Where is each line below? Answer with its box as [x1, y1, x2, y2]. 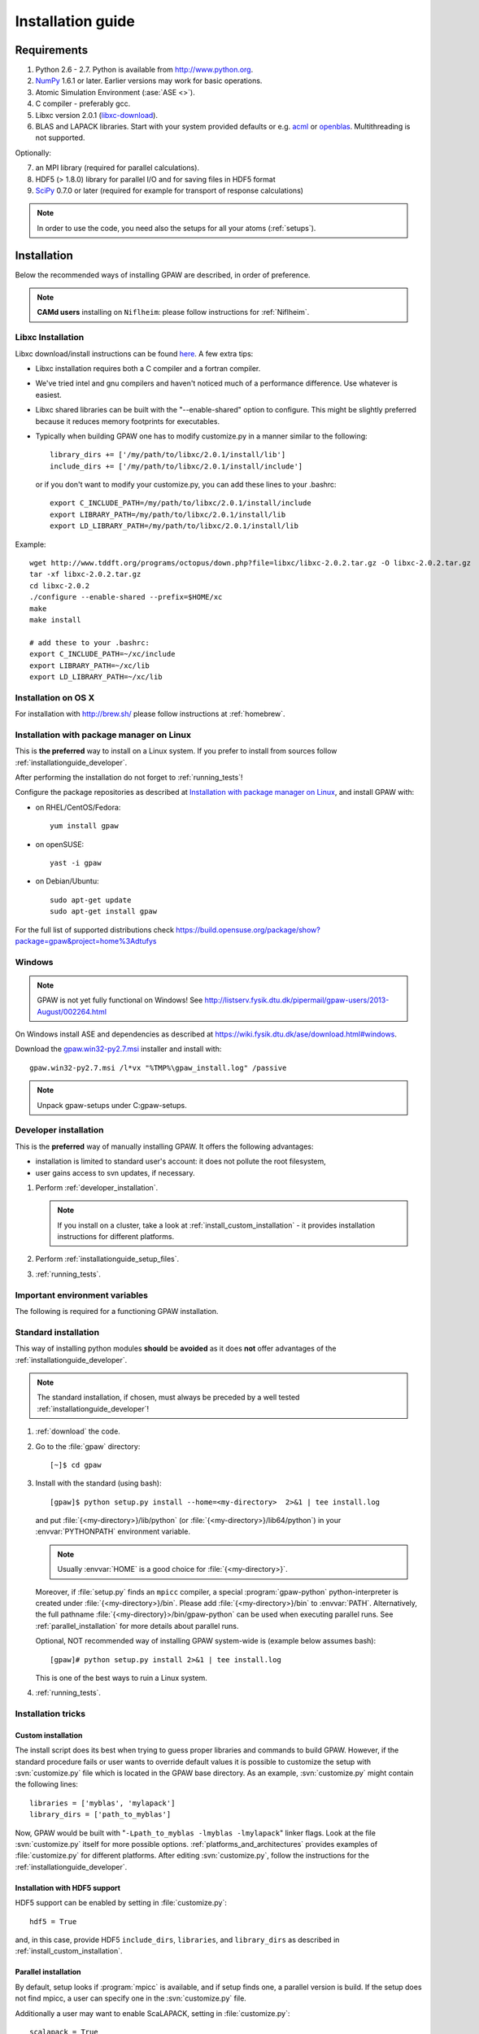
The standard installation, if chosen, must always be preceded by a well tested [37, 1392, 300, 1403]
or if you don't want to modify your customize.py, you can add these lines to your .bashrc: [35, 480, 337, 490]
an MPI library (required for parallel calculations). [35, 163, 199, 172]
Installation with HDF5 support [15, 1883, 121, 1892]
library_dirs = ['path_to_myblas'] [29, 1810, 172, 1819]
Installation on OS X [15, 692, 95, 703]
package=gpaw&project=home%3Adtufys [15, 936, 157, 945]
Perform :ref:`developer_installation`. [35, 1182, 159, 1192]
